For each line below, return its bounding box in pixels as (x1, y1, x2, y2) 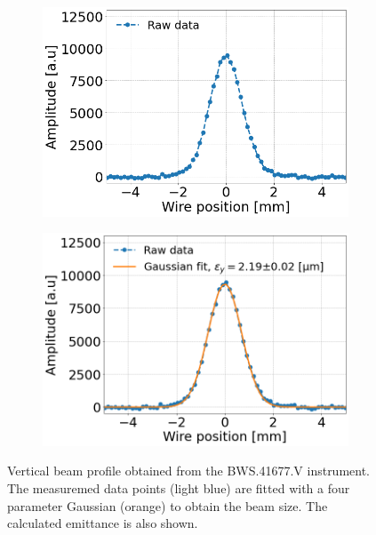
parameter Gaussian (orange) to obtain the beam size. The (7, 496, 328, 515)
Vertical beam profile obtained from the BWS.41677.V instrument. (7, 461, 371, 480)
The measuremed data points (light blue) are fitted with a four (7, 479, 350, 498)
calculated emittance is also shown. (7, 514, 198, 532)
